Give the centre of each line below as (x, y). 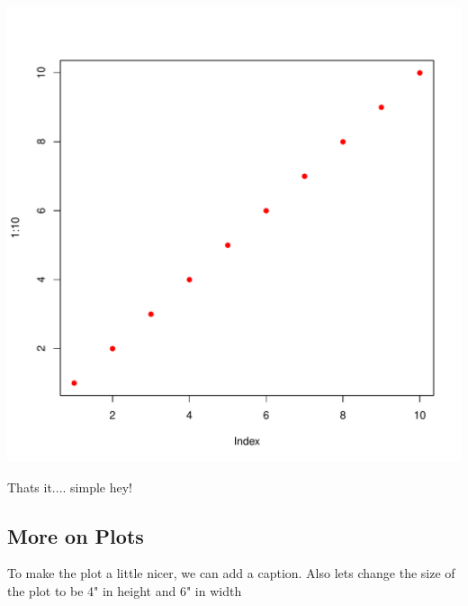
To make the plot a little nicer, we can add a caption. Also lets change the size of (231, 573)
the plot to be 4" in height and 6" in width (125, 590)
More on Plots (76, 535)
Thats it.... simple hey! (70, 487)
